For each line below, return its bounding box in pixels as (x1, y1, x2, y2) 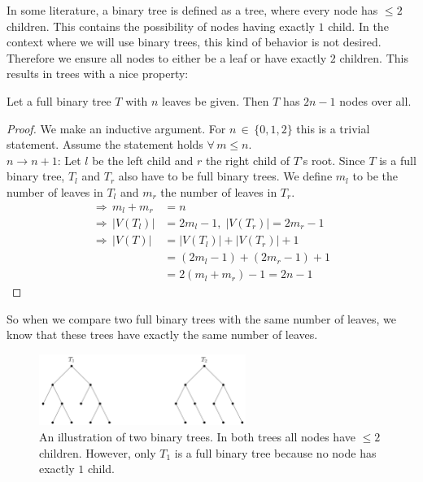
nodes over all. (339, 92, 412, 109)
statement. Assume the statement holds (7, 136, 203, 153)
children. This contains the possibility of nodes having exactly (7, 17, 315, 34)
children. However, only (39, 444, 156, 461)
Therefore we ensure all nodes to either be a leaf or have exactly (7, 49, 327, 66)
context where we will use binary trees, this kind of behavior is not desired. (7, 33, 382, 50)
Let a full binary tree (7, 92, 111, 109)
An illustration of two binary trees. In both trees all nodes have (39, 428, 355, 445)
